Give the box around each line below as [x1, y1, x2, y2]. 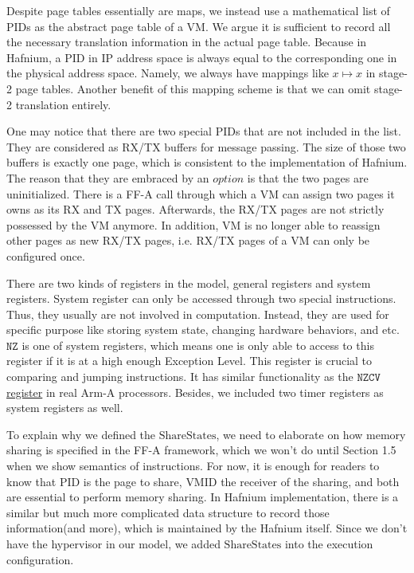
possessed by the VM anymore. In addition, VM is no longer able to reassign [6, 216, 381, 233]
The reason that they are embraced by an [6, 169, 209, 186]
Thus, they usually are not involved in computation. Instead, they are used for [6, 305, 389, 322]
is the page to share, [83, 473, 182, 489]
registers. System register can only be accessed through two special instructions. [6, 290, 396, 307]
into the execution [284, 536, 373, 551]
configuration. [6, 551, 74, 567]
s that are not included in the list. [235, 123, 401, 139]
